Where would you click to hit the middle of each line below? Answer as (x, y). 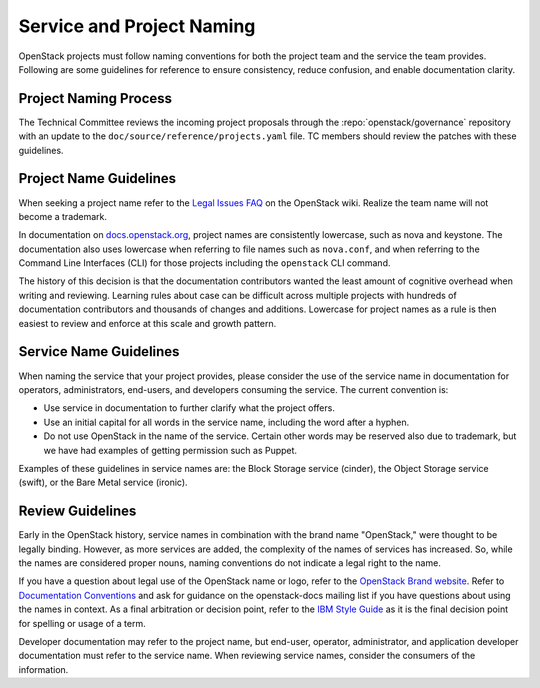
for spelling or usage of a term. (82, 623)
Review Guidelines (77, 511)
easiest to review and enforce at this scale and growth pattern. (147, 323)
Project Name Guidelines (97, 178)
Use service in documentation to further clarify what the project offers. (189, 408)
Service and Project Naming (137, 26)
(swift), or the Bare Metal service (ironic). (103, 482)
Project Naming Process (95, 98)
